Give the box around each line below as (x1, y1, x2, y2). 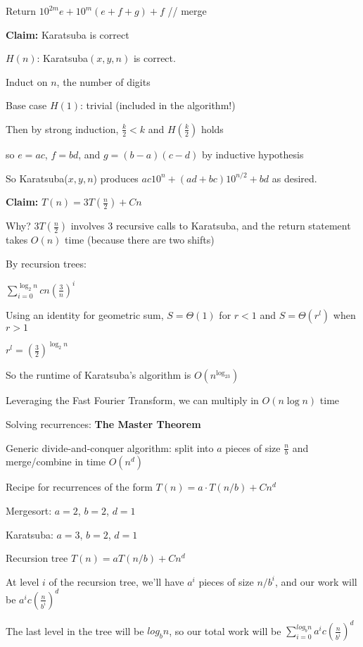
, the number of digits (56, 74, 151, 89)
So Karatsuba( (6, 170, 68, 185)
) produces (93, 170, 139, 185)
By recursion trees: (6, 256, 87, 270)
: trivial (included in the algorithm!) (80, 98, 236, 113)
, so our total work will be (169, 623, 281, 638)
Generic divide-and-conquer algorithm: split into (6, 440, 214, 455)
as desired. (272, 170, 317, 185)
